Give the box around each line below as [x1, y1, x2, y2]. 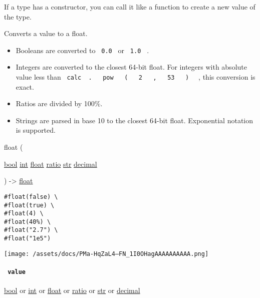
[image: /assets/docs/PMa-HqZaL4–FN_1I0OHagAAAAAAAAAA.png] [4, 250, 209, 257]
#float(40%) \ [4, 218, 51, 225]
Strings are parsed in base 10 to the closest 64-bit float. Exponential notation [16, 115, 253, 125]
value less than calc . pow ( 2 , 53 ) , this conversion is [16, 72, 255, 82]
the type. [4, 11, 32, 22]
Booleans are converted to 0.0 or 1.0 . [16, 45, 149, 55]
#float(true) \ [4, 201, 55, 209]
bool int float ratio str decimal [4, 158, 97, 169]
